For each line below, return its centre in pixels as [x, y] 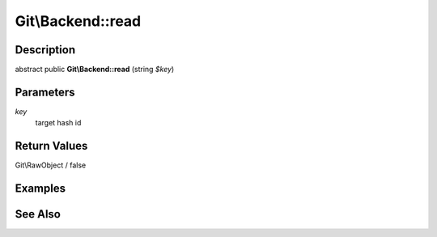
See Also [38, 214]
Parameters [45, 92]
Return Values [51, 146]
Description [45, 50]
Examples [40, 189]
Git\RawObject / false [51, 165]
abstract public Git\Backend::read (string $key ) [95, 70]
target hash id [58, 123]
